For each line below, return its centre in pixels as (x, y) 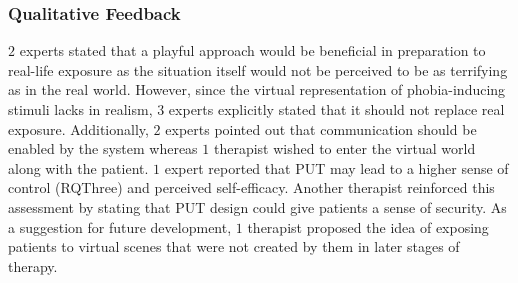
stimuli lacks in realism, (80, 109)
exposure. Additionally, (78, 128)
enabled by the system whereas (103, 148)
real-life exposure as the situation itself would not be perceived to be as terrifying (258, 69)
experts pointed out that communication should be (321, 128)
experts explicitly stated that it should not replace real (336, 109)
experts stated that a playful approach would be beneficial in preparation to (252, 50)
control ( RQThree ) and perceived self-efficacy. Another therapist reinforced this (251, 187)
